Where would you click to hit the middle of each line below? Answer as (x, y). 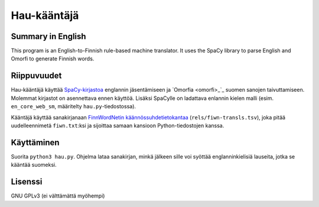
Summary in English (48, 36)
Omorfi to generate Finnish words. (53, 59)
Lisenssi (27, 182)
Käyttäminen (35, 142)
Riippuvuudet (36, 76)
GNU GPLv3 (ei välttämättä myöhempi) (58, 196)
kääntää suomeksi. (34, 165)
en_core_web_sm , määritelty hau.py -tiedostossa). (73, 106)
